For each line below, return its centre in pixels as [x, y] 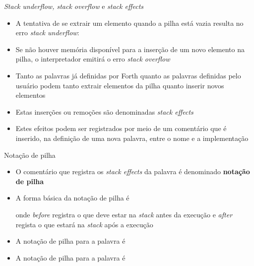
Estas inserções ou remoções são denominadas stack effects [104, 111]
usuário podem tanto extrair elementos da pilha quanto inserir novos [120, 85]
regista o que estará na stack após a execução [84, 224]
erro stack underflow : [47, 33]
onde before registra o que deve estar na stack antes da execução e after [124, 214]
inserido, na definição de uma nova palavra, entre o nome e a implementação [132, 138]
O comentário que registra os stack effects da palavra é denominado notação [133, 171]
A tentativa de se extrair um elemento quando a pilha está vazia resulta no [129, 23]
